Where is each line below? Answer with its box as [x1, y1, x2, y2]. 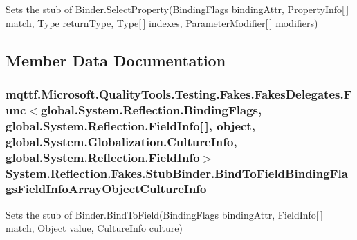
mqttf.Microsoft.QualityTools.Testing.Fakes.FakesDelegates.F [6, 85, 352, 102]
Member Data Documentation [6, 49, 226, 70]
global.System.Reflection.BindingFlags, [40, 101, 262, 118]
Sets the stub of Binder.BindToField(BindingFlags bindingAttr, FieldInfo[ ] [6, 207, 323, 221]
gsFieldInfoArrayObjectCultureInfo [6, 180, 207, 197]
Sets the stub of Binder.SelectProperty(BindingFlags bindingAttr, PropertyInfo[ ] [6, 2, 349, 16]
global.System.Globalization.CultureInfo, [6, 132, 237, 150]
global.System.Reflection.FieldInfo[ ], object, [6, 117, 255, 134]
